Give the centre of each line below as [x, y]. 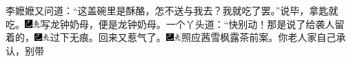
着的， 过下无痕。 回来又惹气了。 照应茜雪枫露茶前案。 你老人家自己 [171, 37]
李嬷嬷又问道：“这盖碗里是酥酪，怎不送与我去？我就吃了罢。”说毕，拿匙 [167, 10]
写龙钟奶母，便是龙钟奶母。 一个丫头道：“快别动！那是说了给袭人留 [192, 24]
